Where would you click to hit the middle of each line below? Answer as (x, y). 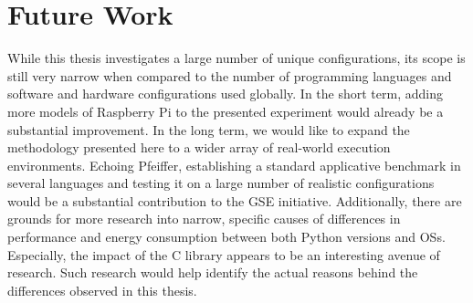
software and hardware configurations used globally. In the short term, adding (225, 94)
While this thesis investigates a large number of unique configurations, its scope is (236, 58)
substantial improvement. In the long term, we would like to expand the (209, 129)
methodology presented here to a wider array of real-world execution (199, 147)
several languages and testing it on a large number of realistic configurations (221, 183)
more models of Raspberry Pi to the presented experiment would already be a (226, 111)
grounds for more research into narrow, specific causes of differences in (204, 219)
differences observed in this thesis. (102, 290)
